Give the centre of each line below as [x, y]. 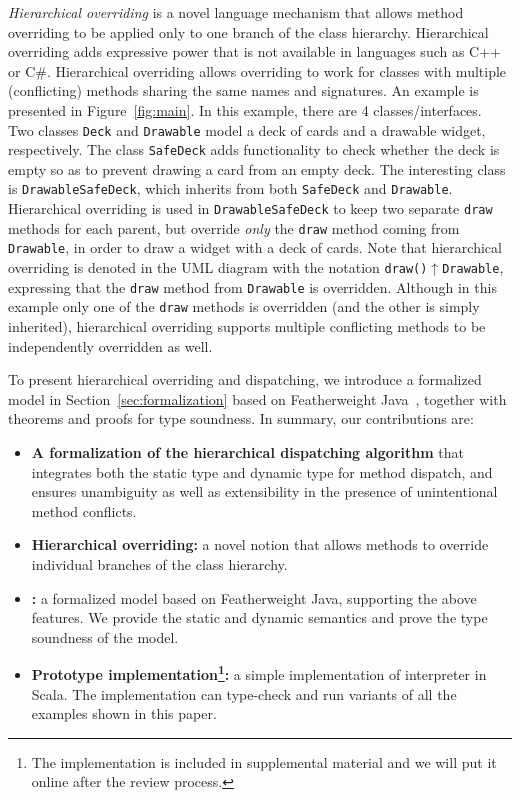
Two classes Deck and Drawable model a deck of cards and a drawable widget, [247, 129]
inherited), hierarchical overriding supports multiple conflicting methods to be [247, 326]
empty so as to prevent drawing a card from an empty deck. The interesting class [257, 168]
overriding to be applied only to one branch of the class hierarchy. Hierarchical [248, 31]
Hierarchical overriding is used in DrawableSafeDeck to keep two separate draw [250, 208]
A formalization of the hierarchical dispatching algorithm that [247, 452]
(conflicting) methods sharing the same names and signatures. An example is [243, 90]
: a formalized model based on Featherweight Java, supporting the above [254, 597]
